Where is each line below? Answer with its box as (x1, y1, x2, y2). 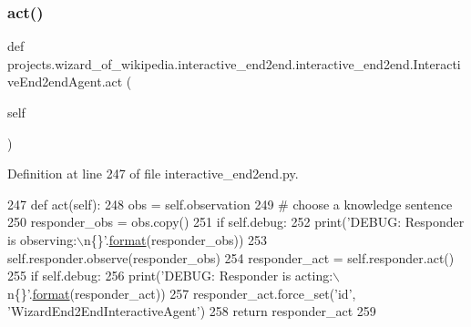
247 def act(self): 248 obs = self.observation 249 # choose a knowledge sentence (7, 194, 453, 213)
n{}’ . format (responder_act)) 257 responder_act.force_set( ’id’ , (7, 283, 356, 302)
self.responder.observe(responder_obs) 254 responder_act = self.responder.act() (7, 248, 455, 267)
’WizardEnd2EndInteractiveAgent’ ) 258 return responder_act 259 (7, 301, 376, 321)
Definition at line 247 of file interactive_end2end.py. (7, 164, 299, 183)
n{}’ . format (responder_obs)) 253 (84, 230, 267, 249)
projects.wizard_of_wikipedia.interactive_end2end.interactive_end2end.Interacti (7, 54, 461, 73)
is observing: (7, 230, 77, 249)
